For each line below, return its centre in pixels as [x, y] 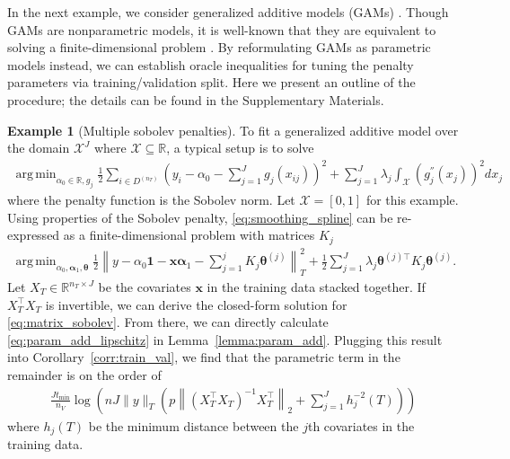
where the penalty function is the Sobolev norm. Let [151, 200]
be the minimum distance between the [193, 425]
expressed [34, 235]
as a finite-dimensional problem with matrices [189, 235]
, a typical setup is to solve [240, 148]
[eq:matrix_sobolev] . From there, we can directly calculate [168, 322]
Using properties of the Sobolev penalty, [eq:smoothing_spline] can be [200, 217]
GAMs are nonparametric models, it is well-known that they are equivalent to [222, 29]
